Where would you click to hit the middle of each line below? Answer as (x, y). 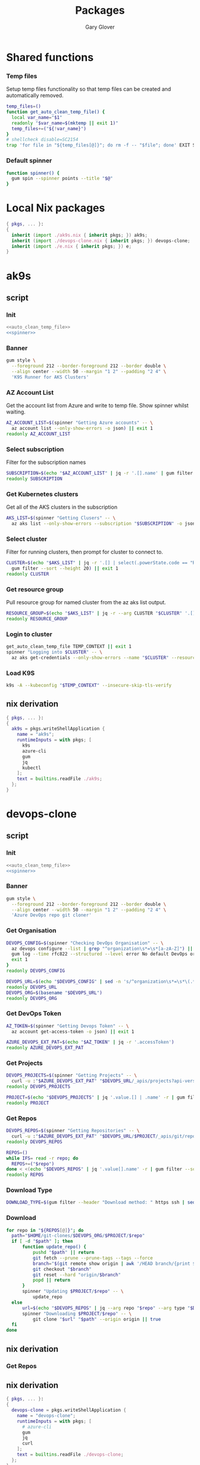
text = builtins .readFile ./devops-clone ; (70, 1455)
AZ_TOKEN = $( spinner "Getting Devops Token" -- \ (68, 1026)
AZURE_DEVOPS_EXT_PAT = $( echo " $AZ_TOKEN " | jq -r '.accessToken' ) (90, 1042)
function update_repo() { (54, 1247)
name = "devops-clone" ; (46, 1415)
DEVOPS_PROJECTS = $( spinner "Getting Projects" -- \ (71, 1076)
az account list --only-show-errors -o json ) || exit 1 (82, 428)
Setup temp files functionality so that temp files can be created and (89, 89)
